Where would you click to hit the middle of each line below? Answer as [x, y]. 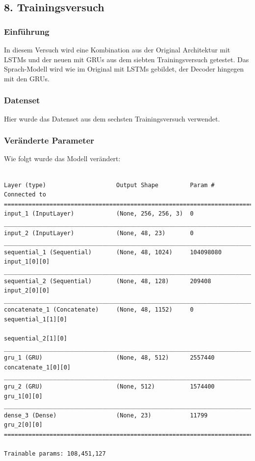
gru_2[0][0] [23, 425]
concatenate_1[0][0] [38, 367]
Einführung [27, 31]
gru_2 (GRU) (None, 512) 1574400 [109, 387]
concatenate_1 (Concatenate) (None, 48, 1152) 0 [99, 310]
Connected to [25, 195]
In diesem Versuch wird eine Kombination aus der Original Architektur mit [117, 49]
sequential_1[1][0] [36, 319]
